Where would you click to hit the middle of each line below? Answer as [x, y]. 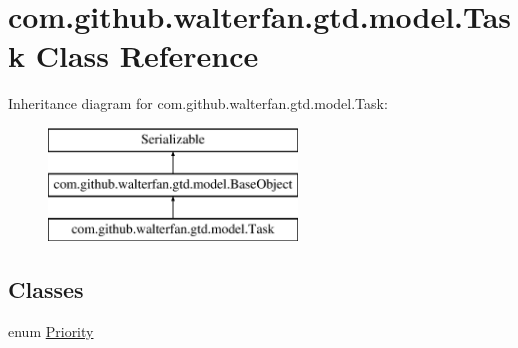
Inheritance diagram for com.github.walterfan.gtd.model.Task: [198, 103]
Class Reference [147, 55]
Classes [46, 289]
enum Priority [51, 331]
